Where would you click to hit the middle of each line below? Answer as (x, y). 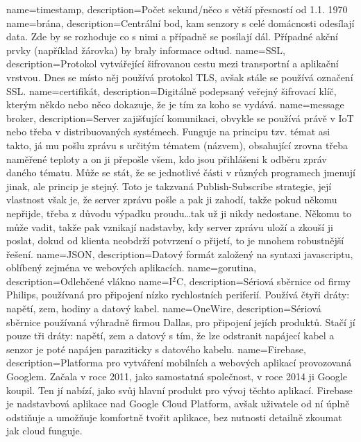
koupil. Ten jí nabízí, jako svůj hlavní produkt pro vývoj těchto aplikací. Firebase (179, 390)
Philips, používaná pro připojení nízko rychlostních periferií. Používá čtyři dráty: (178, 295)
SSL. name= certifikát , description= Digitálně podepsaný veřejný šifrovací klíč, (171, 91)
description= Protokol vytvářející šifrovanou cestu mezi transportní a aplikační (173, 63)
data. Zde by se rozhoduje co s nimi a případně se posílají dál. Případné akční (172, 36)
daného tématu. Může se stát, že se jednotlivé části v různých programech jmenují (181, 172)
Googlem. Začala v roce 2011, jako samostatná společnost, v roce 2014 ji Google (177, 376)
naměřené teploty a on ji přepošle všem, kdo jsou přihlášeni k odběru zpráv (167, 159)
